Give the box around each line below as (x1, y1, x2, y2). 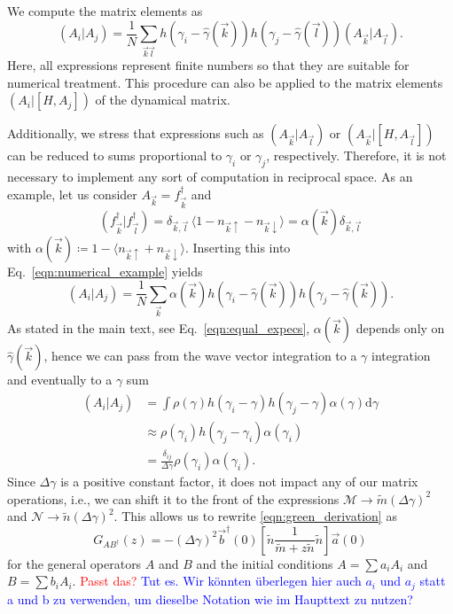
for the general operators (7, 554, 142, 572)
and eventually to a (7, 370, 113, 389)
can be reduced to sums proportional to (7, 146, 223, 165)
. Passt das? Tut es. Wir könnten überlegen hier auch (72, 571, 362, 590)
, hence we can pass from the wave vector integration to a (43, 346, 357, 365)
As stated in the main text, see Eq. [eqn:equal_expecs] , (7, 319, 310, 338)
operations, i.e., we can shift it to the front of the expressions (7, 489, 340, 508)
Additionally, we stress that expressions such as (7, 124, 264, 143)
